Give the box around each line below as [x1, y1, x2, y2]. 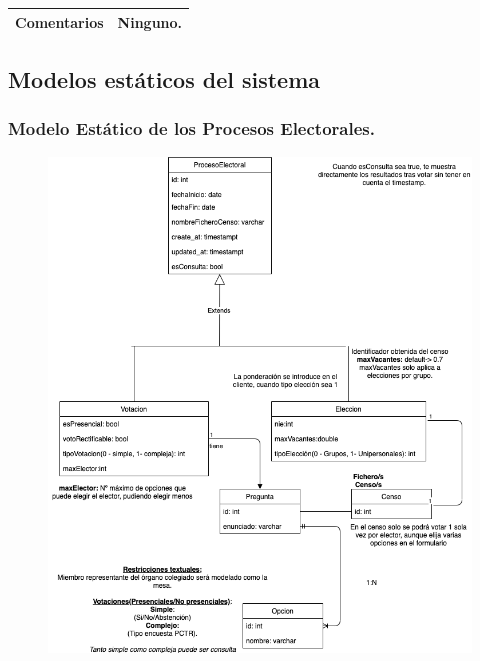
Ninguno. [117, 11, 183, 32]
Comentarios [15, 11, 104, 32]
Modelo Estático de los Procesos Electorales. [8, 116, 375, 141]
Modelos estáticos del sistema [8, 63, 321, 94]
